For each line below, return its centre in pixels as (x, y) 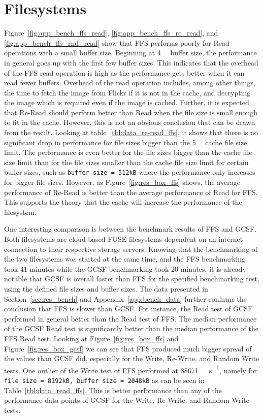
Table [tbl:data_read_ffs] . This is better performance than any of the (113, 390)
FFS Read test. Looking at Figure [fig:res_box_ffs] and (91, 338)
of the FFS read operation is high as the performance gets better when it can (124, 72)
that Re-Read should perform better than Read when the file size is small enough (131, 112)
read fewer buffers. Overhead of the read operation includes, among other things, (130, 83)
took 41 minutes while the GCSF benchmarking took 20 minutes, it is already (125, 268)
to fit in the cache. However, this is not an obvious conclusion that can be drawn (130, 122)
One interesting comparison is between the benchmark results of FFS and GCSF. (130, 229)
